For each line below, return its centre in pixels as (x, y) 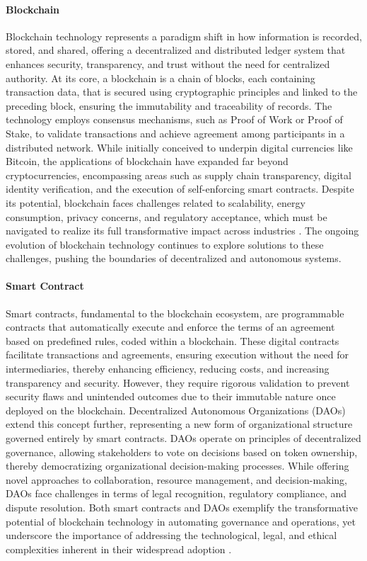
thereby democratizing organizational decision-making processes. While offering (177, 466)
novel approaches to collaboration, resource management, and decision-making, (176, 479)
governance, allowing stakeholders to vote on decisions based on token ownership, (182, 452)
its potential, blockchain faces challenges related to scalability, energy (156, 202)
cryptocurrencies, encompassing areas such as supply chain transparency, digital (179, 175)
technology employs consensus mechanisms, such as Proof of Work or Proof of (174, 119)
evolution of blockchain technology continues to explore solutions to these (165, 244)
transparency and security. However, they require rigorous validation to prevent (178, 382)
